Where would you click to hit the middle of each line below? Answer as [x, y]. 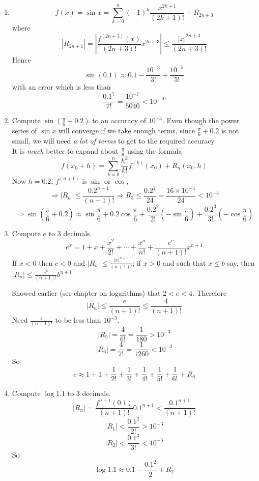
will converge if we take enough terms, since [127, 131]
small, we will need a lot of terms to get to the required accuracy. [114, 141]
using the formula [154, 150]
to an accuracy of [119, 120]
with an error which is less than [61, 87]
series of [24, 131]
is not [230, 131]
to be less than [78, 320]
